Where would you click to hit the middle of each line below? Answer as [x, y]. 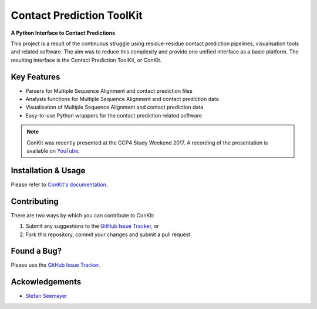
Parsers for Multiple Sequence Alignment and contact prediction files [109, 90]
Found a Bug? [36, 251]
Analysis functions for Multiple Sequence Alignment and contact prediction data [122, 99]
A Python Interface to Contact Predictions [63, 33]
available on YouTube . [53, 150]
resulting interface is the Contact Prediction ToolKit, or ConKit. [86, 60]
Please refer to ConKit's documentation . [59, 184]
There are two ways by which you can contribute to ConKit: [83, 215]
